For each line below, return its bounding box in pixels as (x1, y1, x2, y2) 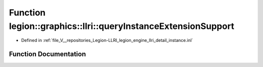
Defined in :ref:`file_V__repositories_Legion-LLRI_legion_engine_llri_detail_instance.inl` (21, 38, 193, 43)
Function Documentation (9, 50, 86, 58)
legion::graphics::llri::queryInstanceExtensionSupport (9, 21, 235, 31)
